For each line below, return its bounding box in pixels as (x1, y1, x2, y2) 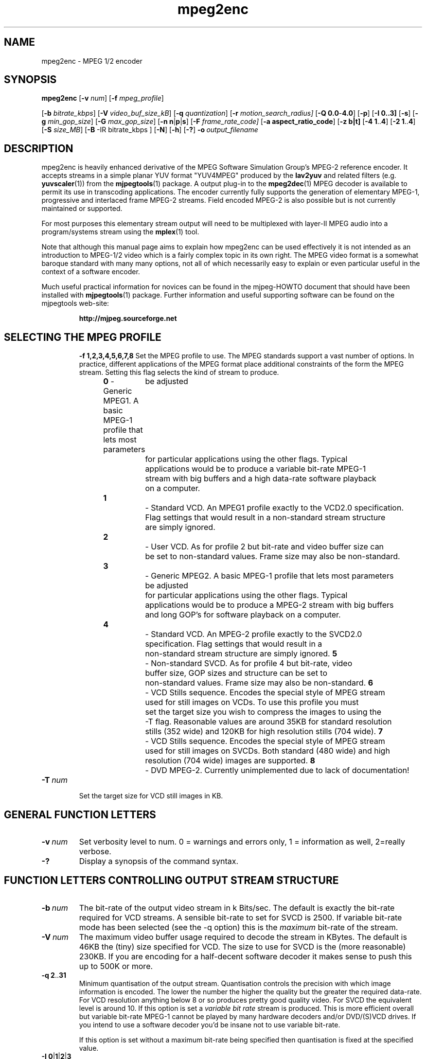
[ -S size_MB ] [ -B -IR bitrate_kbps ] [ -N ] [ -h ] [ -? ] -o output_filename (41, 125, 258, 134)
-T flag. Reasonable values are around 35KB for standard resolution (145, 717, 392, 727)
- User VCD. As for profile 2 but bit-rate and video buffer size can (145, 542, 384, 552)
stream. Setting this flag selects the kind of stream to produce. (79, 368, 279, 377)
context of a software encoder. (41, 267, 140, 276)
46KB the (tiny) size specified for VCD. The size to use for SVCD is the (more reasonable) (79, 941, 406, 952)
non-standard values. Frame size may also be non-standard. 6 (145, 678, 373, 688)
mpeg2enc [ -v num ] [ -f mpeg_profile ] (41, 94, 164, 103)
